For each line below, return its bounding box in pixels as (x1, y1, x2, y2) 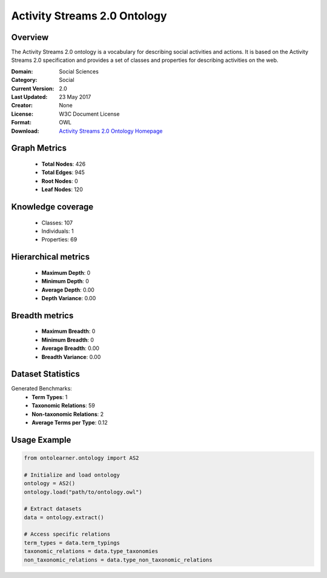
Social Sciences (59, 67, 99, 75)
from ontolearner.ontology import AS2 (24, 454, 139, 461)
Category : (11, 76, 38, 84)
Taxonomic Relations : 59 (31, 402, 95, 409)
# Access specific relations (24, 531, 111, 538)
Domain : (11, 67, 33, 75)
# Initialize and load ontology (24, 471, 121, 479)
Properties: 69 (41, 236, 78, 243)
